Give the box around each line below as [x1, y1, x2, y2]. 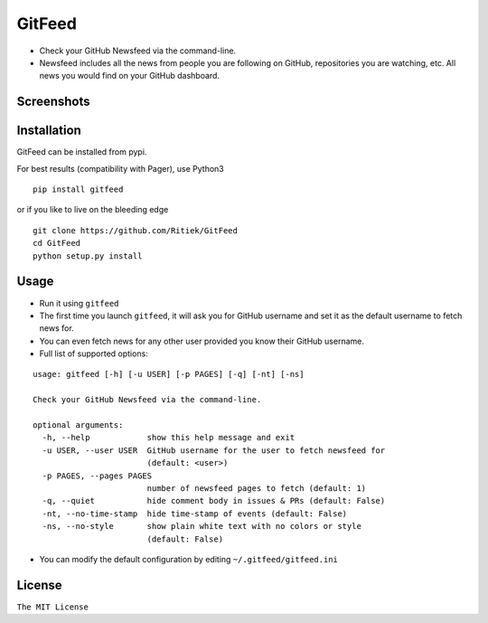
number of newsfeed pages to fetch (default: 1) [146, 483, 367, 493]
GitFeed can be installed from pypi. [16, 146, 147, 157]
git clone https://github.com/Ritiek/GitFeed [33, 225, 239, 235]
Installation [16, 123, 81, 138]
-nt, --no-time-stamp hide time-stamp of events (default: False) [42, 508, 348, 519]
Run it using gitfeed [39, 297, 119, 308]
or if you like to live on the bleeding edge [16, 204, 169, 215]
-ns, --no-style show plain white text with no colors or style [42, 521, 361, 532]
